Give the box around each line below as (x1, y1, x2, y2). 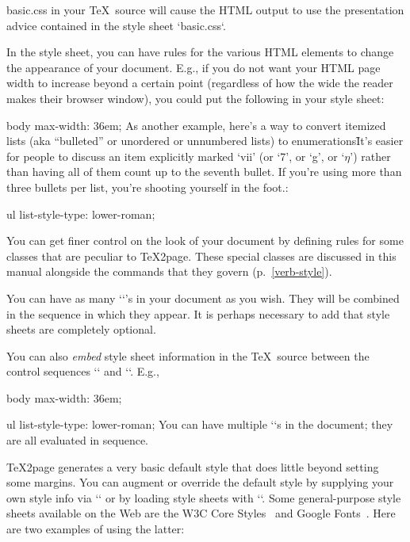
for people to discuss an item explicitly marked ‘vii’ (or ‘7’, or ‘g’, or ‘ (6, 147, 345, 164)
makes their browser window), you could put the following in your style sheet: (6, 90, 385, 106)
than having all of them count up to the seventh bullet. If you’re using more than (6, 163, 402, 180)
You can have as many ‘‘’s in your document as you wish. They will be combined (6, 289, 400, 306)
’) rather (350, 147, 391, 164)
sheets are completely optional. (6, 321, 156, 338)
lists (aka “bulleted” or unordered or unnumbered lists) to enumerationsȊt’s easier (6, 132, 404, 149)
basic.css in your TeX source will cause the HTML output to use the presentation (6, 2, 404, 17)
